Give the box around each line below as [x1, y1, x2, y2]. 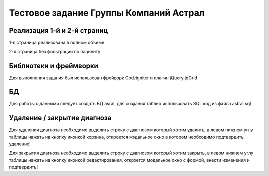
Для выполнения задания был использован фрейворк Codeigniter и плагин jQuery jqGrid [9, 75, 198, 81]
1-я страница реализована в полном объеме [9, 40, 105, 46]
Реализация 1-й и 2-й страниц [9, 26, 108, 35]
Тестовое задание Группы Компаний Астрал [9, 7, 205, 18]
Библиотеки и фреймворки [9, 62, 98, 70]
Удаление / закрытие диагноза [9, 114, 112, 122]
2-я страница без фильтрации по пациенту [9, 49, 101, 55]
